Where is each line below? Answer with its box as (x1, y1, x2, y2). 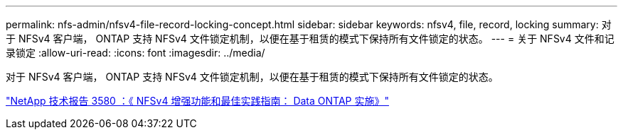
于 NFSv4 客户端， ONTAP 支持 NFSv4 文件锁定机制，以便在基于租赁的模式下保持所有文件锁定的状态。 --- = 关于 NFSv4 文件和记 (6, 33, 614, 45)
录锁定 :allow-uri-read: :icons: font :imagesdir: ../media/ (6, 47, 265, 59)
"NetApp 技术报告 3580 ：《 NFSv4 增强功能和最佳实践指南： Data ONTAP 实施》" (6, 95, 389, 107)
